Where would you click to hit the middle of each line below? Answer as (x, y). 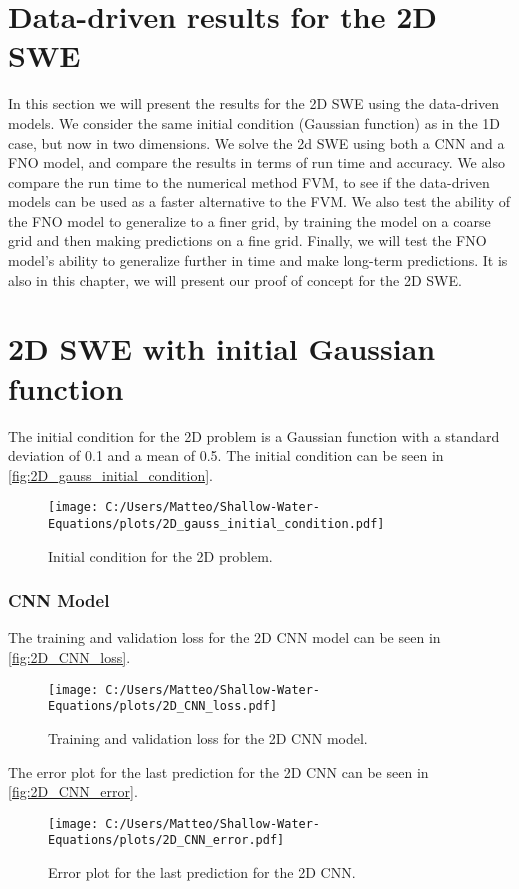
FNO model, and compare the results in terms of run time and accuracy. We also (256, 162)
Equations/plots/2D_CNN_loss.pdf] (163, 706)
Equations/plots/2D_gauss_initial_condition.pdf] (216, 524)
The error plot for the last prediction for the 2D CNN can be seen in (218, 771)
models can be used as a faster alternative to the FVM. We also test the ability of (259, 201)
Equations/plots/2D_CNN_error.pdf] (166, 840)
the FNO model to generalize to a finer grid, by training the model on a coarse (249, 220)
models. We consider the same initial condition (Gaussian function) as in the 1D (254, 122)
